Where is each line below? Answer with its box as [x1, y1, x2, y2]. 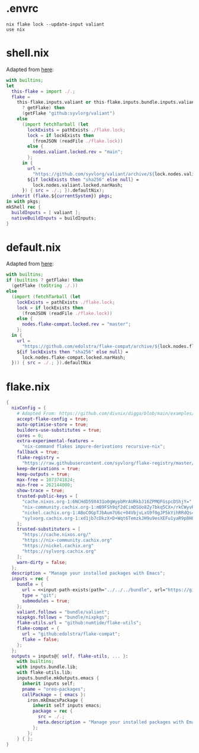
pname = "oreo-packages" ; [21, 686, 86, 692]
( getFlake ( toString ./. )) [11, 283, 78, 289]
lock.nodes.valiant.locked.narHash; [32, 182, 123, 188]
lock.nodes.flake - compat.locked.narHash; [21, 355, 126, 360]
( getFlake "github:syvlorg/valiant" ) [21, 110, 115, 117]
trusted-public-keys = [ [17, 493, 78, 499]
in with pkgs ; [6, 199, 41, 205]
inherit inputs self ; [21, 681, 76, 687]
